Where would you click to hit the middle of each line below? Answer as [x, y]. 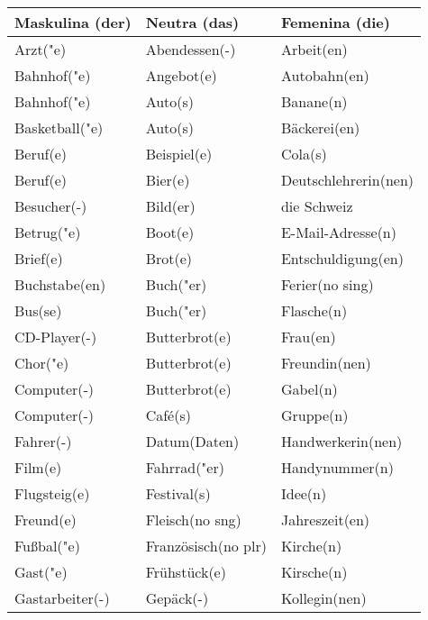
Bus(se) [38, 310]
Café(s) [168, 415]
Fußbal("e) [47, 546]
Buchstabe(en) [60, 284]
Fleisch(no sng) [193, 520]
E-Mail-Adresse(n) [338, 232]
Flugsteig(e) [52, 493]
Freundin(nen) [326, 363]
